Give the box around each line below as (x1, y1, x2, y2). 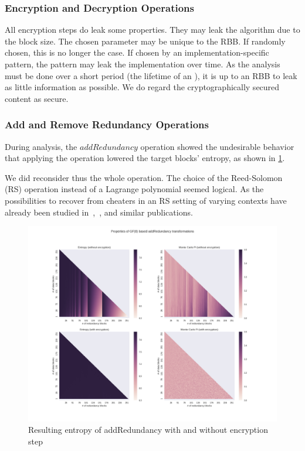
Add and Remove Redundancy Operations (5, 117, 209, 132)
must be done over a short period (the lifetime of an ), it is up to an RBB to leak (5, 69, 297, 81)
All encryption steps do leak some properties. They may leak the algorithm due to (5, 23, 300, 36)
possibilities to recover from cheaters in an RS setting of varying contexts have (5, 194, 287, 206)
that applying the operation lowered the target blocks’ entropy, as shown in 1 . (5, 152, 285, 164)
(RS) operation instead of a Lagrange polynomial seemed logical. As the (5, 183, 264, 195)
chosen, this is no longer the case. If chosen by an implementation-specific (5, 46, 269, 59)
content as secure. (5, 92, 69, 104)
